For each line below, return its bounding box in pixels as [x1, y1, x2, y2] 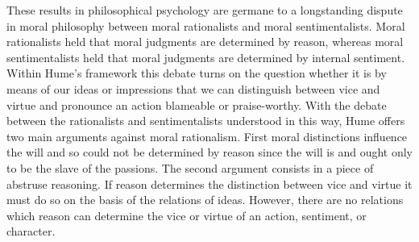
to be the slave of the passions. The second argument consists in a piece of [6, 159, 374, 176]
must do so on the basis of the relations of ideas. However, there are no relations [6, 191, 404, 208]
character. [6, 223, 56, 240]
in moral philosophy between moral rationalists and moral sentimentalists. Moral [6, 17, 405, 34]
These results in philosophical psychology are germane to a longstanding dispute [6, 2, 403, 18]
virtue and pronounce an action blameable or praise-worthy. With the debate [6, 96, 387, 113]
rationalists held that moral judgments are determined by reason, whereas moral [6, 33, 404, 50]
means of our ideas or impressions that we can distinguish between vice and [6, 80, 380, 97]
